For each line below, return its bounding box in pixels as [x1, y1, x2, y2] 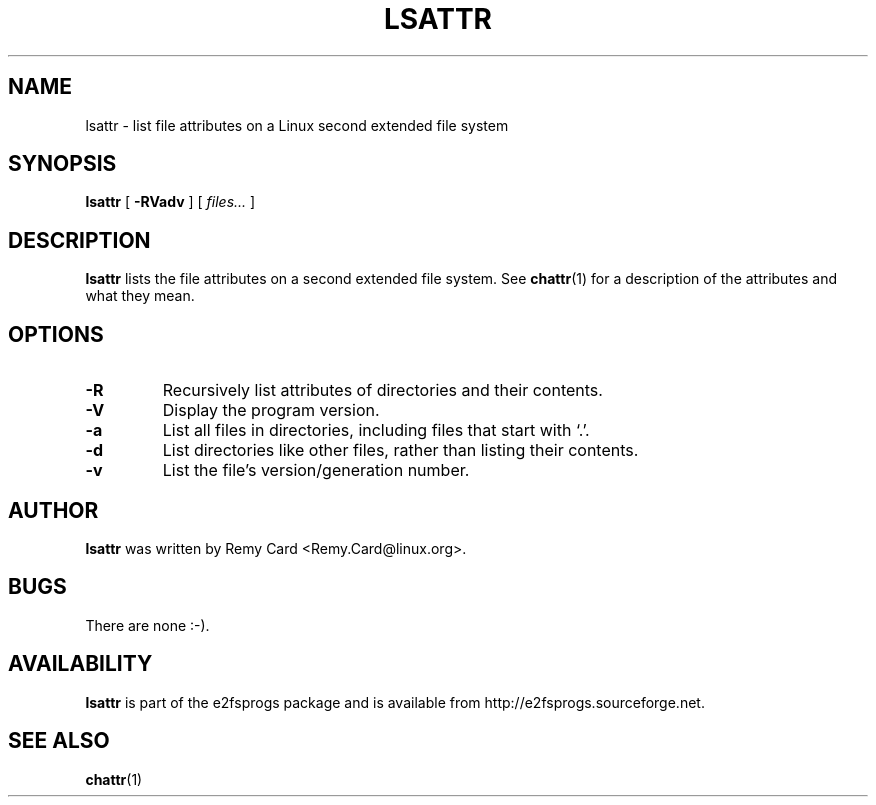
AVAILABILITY [8, 651, 153, 677]
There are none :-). [85, 616, 210, 634]
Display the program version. [162, 400, 380, 421]
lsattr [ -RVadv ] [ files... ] [85, 193, 256, 211]
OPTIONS [8, 321, 104, 347]
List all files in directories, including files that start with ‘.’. [162, 420, 590, 441]
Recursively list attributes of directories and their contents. [162, 380, 603, 401]
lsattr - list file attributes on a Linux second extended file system [85, 116, 509, 134]
